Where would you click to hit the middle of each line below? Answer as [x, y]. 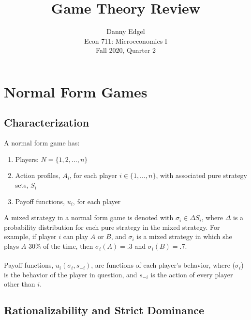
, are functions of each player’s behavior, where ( [163, 265]
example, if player [30, 236]
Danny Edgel [126, 31]
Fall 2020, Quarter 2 [126, 50]
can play [76, 236]
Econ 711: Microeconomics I [126, 40]
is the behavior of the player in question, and [71, 274]
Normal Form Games [76, 91]
